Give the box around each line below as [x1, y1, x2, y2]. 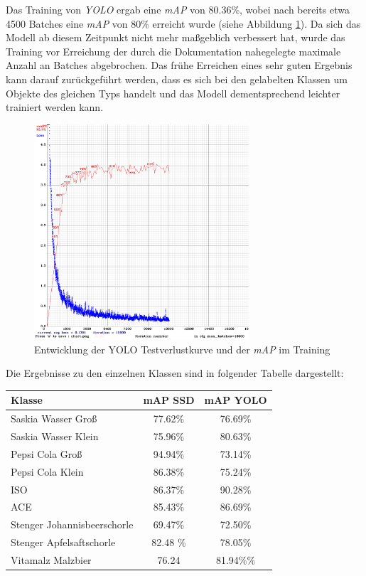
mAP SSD [143, 393, 195, 407]
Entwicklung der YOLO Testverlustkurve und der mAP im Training [34, 341, 330, 356]
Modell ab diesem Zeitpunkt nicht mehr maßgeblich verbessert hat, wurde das [6, 30, 345, 45]
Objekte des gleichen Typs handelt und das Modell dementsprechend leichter [6, 85, 340, 100]
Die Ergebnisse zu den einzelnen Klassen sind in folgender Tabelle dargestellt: [6, 366, 344, 380]
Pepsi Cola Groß [11, 446, 82, 461]
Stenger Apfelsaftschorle [11, 535, 116, 550]
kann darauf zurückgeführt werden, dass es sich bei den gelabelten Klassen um [6, 71, 348, 86]
